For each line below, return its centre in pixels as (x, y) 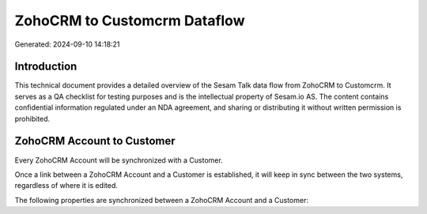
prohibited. (32, 118)
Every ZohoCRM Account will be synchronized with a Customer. (119, 160)
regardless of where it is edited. (66, 186)
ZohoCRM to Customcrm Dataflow (130, 21)
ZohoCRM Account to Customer (95, 141)
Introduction (46, 67)
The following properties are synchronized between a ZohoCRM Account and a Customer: (161, 200)
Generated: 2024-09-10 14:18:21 (67, 44)
